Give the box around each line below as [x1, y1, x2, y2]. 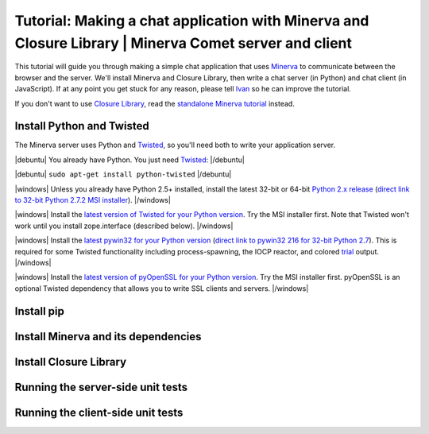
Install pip [14, 304, 65, 318]
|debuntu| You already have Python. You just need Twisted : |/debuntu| [14, 155, 245, 165]
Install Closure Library [14, 355, 127, 369]
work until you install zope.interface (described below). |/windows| [14, 221, 234, 231]
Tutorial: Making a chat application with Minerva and [14, 12, 369, 29]
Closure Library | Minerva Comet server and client [14, 34, 353, 52]
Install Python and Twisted [14, 119, 150, 133]
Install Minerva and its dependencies [14, 330, 202, 343]
